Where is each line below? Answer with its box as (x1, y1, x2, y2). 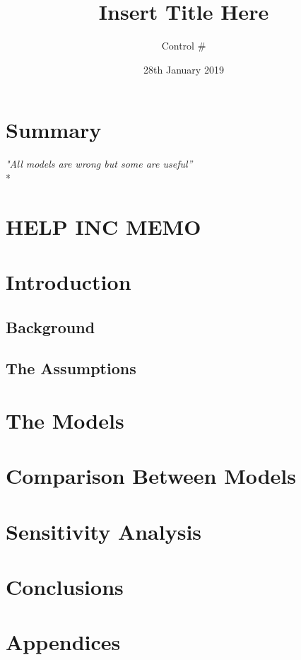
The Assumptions (6, 357, 136, 379)
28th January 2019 (143, 62, 224, 76)
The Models (6, 405, 124, 434)
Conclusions (6, 572, 124, 601)
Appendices (6, 627, 121, 656)
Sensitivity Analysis (6, 516, 202, 545)
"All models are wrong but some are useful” (6, 156, 193, 171)
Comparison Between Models (6, 461, 297, 490)
